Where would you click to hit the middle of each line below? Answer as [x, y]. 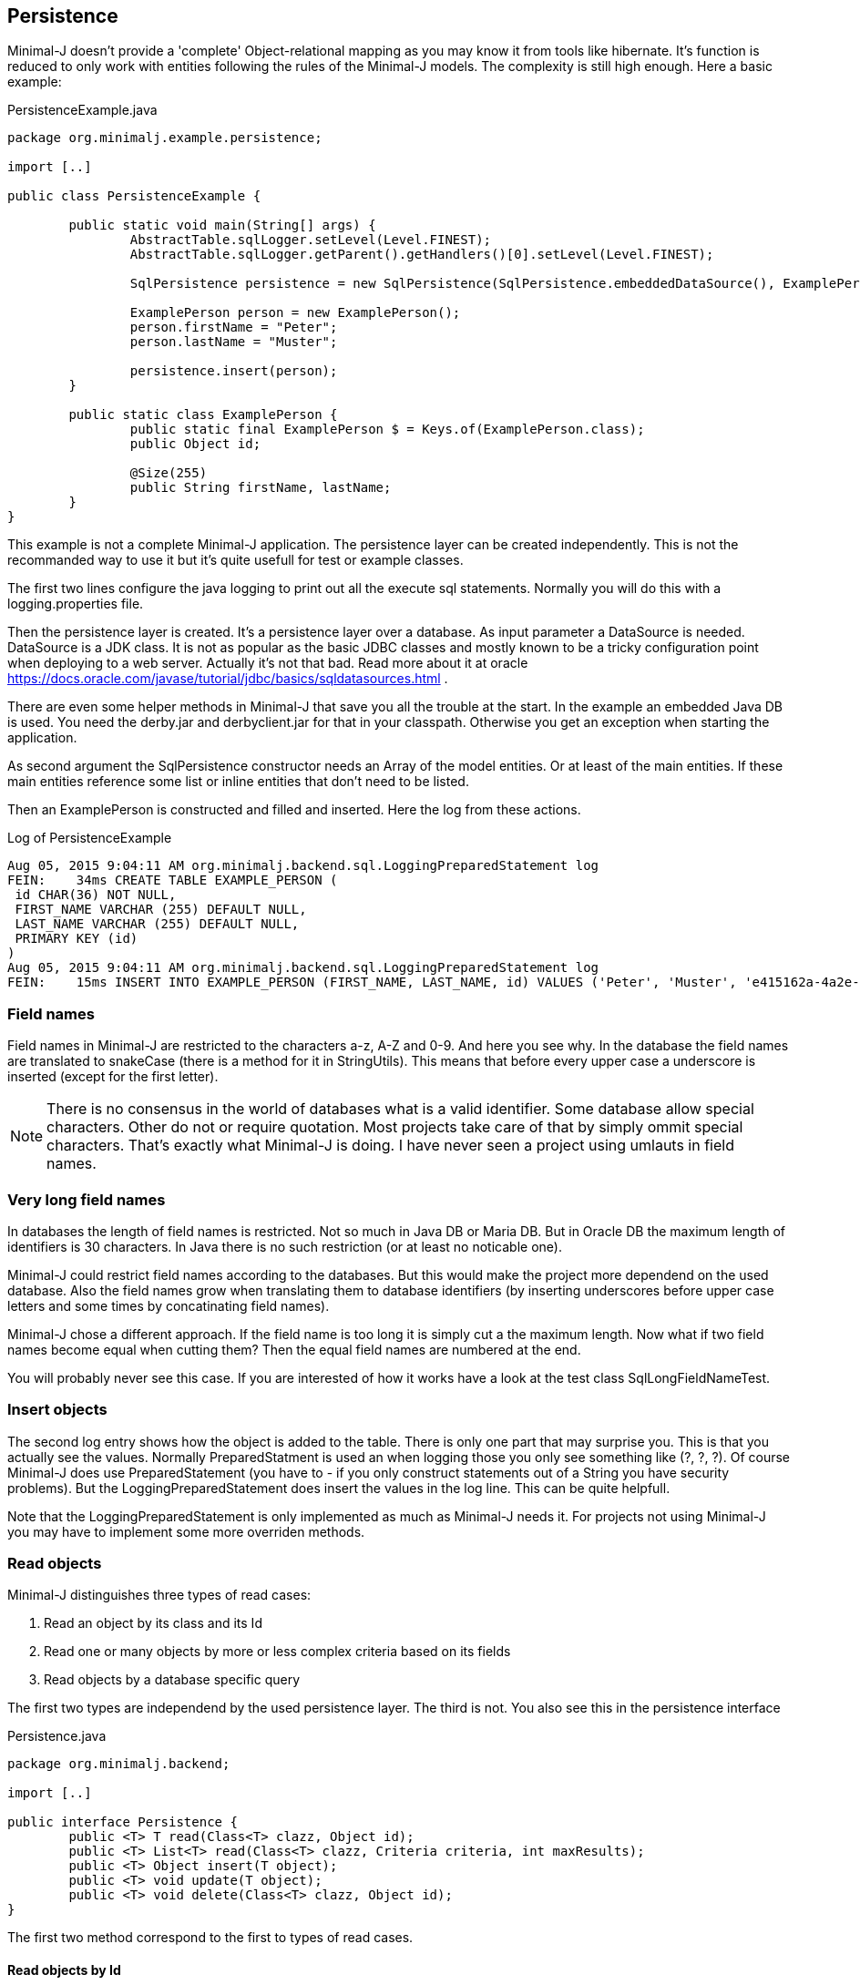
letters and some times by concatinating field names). [169, 1305]
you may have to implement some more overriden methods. [186, 1531]
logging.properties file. [76, 604]
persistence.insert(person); [234, 371]
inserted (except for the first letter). [113, 1077]
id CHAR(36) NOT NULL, [96, 895]
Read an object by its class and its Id [153, 1623]
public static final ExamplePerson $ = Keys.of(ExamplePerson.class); [387, 430]
